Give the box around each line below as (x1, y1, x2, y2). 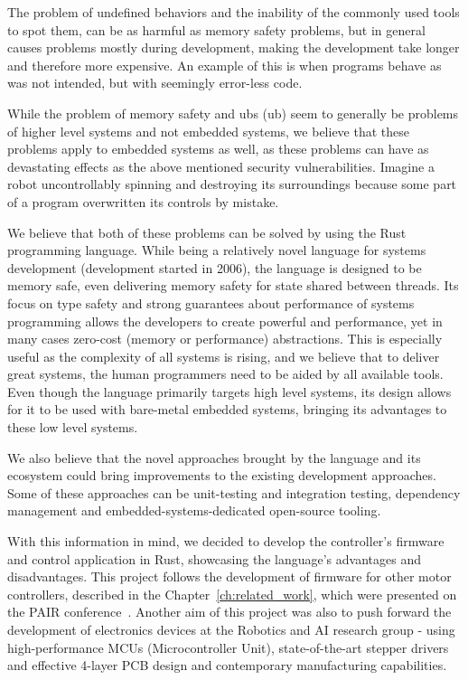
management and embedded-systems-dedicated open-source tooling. (7, 501, 381, 520)
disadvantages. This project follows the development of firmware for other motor (7, 567, 452, 586)
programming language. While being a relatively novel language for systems (7, 241, 426, 260)
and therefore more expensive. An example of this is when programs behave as (7, 55, 442, 74)
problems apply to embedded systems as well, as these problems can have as (7, 139, 429, 158)
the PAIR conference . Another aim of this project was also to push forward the (7, 602, 452, 621)
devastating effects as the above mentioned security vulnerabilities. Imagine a (7, 156, 435, 175)
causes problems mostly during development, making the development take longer (7, 38, 460, 57)
